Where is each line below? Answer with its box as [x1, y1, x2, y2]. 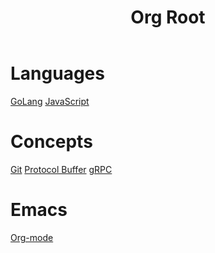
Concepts [10, 131, 93, 153]
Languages [10, 62, 105, 85]
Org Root [130, 6, 206, 29]
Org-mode [10, 231, 54, 243]
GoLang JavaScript [10, 95, 90, 107]
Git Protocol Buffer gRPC [10, 163, 113, 175]
